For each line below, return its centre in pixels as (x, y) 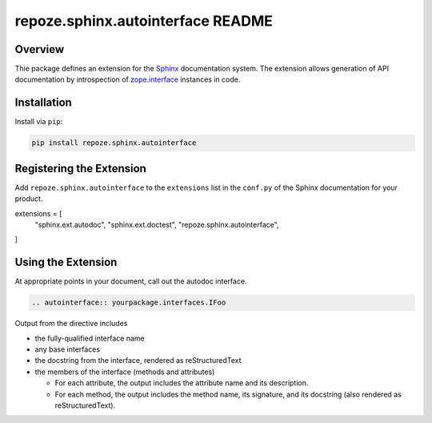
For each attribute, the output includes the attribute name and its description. (182, 383)
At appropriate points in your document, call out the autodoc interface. (131, 281)
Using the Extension (66, 262)
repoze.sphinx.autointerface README (144, 21)
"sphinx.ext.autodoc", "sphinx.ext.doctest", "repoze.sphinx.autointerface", (157, 225)
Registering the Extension (81, 168)
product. (29, 199)
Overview (40, 49)
